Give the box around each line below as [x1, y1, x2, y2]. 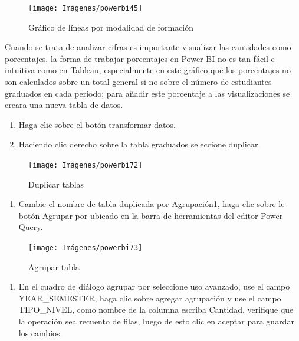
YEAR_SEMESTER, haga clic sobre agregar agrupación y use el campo [18, 291, 281, 304]
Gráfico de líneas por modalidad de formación [28, 21, 193, 33]
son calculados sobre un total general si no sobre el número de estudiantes [5, 76, 272, 88]
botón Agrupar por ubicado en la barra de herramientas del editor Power [18, 209, 283, 221]
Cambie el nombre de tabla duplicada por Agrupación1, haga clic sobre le [18, 198, 285, 210]
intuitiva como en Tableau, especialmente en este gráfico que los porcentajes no [5, 64, 291, 76]
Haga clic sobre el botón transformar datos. [18, 118, 176, 130]
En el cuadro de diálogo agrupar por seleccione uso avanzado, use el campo [18, 280, 290, 293]
